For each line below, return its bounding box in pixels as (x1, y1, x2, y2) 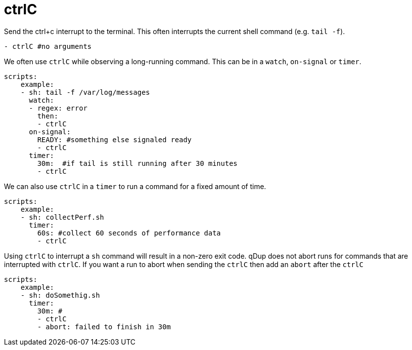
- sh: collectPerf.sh (20, 213, 104, 221)
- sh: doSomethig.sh (20, 291, 100, 299)
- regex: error (29, 104, 88, 112)
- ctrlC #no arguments (4, 42, 92, 50)
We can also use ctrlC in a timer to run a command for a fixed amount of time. (4, 182, 266, 191)
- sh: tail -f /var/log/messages (20, 88, 150, 96)
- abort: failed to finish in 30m (37, 322, 171, 331)
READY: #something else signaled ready (37, 135, 192, 144)
